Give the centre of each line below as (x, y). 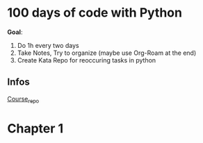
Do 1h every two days (48, 45)
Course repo (23, 100)
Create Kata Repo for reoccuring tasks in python (87, 60)
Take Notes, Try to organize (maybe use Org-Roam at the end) (107, 53)
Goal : (15, 32)
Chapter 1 (35, 128)
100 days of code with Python (95, 13)
